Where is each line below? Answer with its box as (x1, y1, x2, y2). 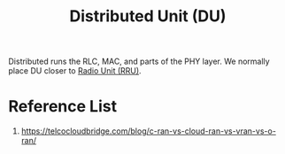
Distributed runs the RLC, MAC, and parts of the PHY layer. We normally (8, 56, 271, 67)
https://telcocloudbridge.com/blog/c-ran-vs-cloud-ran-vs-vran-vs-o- (20, 126, 276, 136)
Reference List (8, 96, 117, 117)
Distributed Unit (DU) (69, 6, 227, 27)
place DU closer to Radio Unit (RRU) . (8, 65, 142, 76)
